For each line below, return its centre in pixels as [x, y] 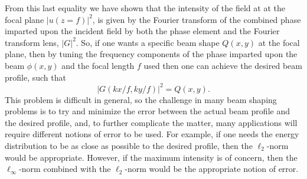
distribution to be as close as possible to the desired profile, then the [129, 146]
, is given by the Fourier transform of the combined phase [197, 19]
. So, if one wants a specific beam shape [148, 42]
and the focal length [98, 65]
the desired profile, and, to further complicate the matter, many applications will [151, 122]
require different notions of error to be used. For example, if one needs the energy [152, 134]
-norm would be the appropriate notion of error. [212, 169]
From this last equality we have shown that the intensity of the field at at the [145, 8]
